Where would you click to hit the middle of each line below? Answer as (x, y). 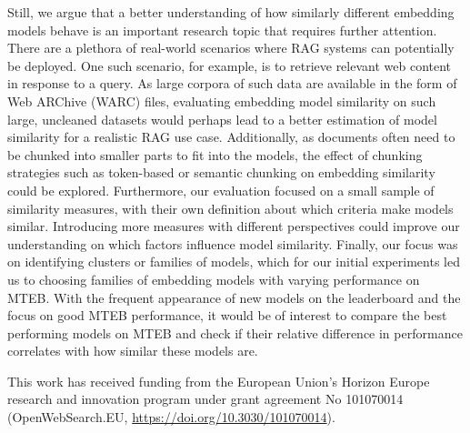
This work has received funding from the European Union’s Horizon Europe (219, 381)
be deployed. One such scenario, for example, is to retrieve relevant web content (230, 65)
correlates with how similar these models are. (133, 351)
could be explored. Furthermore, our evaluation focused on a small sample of (221, 190)
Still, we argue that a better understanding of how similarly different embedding (231, 12)
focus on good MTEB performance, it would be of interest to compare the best (227, 315)
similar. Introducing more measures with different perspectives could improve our (234, 226)
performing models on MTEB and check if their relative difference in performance (235, 332)
